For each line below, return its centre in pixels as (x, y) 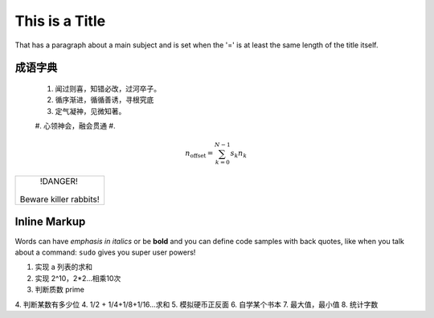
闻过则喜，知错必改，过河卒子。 (108, 88)
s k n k (239, 154)
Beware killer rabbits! (59, 199)
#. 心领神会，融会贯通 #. (75, 126)
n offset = (199, 154)
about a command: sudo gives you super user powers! (105, 252)
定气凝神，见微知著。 (90, 111)
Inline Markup (50, 222)
